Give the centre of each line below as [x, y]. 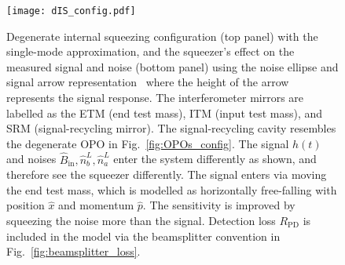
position [26, 205]
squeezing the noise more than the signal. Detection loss [141, 220]
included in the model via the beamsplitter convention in [143, 236]
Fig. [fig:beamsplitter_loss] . [73, 251]
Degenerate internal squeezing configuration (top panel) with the [162, 36]
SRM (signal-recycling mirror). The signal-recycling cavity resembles [171, 128]
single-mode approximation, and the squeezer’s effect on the [150, 51]
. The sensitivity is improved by [219, 205]
